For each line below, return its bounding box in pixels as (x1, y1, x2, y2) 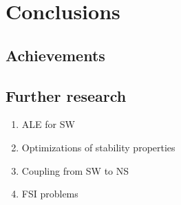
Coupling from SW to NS (21, 163, 129, 177)
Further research (6, 85, 127, 106)
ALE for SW (21, 117, 75, 131)
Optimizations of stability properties (21, 140, 175, 154)
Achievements (6, 44, 105, 65)
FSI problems (21, 186, 78, 201)
